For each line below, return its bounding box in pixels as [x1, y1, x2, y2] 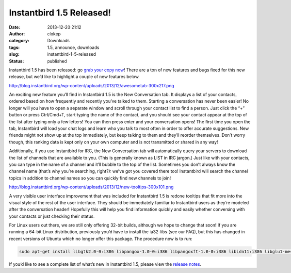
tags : [9, 44, 20, 50]
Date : [9, 24, 20, 30]
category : [9, 38, 30, 44]
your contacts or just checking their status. [9, 213, 95, 219]
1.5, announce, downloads [47, 44, 99, 50]
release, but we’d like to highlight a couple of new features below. [9, 74, 140, 80]
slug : [9, 51, 19, 57]
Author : [9, 31, 25, 36]
